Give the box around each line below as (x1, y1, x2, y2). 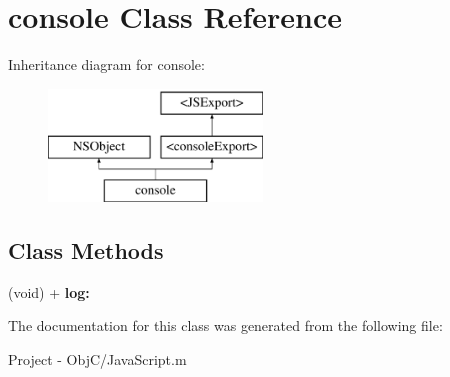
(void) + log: (8, 281, 90, 302)
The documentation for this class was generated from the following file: (8, 315, 443, 336)
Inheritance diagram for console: (8, 54, 205, 75)
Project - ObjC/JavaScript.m (8, 349, 187, 370)
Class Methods (8, 235, 164, 266)
